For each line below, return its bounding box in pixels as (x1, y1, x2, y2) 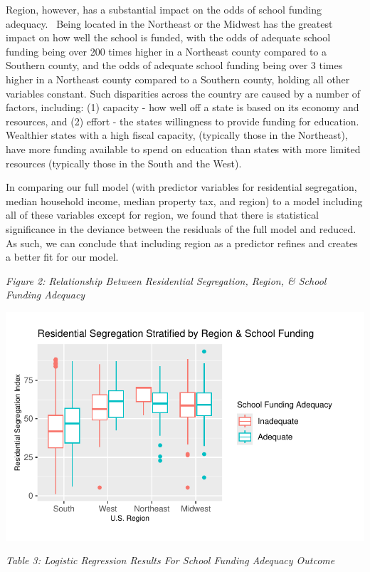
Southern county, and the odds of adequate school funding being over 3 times (6, 58, 343, 73)
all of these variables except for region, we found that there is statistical (6, 207, 319, 222)
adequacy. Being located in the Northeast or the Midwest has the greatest (6, 16, 333, 31)
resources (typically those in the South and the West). (6, 155, 242, 170)
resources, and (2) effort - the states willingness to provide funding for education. (6, 113, 359, 128)
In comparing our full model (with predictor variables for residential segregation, (6, 180, 357, 194)
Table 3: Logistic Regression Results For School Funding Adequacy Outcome (6, 553, 335, 568)
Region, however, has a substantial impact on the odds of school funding (6, 2, 322, 16)
